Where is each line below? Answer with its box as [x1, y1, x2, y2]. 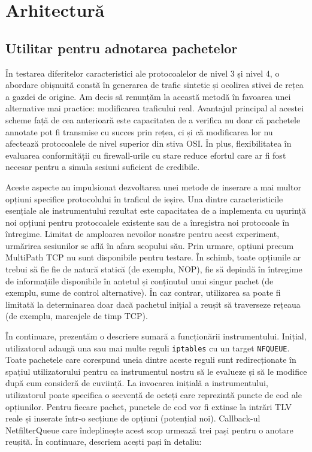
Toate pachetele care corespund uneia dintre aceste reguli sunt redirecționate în [5, 353, 296, 366]
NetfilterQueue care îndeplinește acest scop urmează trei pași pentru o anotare [5, 423, 293, 436]
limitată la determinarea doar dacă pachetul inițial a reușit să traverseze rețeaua [5, 298, 301, 310]
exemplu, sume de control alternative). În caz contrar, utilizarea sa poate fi [5, 286, 281, 299]
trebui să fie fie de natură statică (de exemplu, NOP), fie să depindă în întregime [5, 263, 302, 275]
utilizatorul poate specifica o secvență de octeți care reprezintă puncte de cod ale [5, 389, 302, 401]
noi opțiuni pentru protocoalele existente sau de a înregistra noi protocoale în [5, 216, 290, 228]
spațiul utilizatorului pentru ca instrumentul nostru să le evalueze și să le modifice [5, 365, 307, 377]
